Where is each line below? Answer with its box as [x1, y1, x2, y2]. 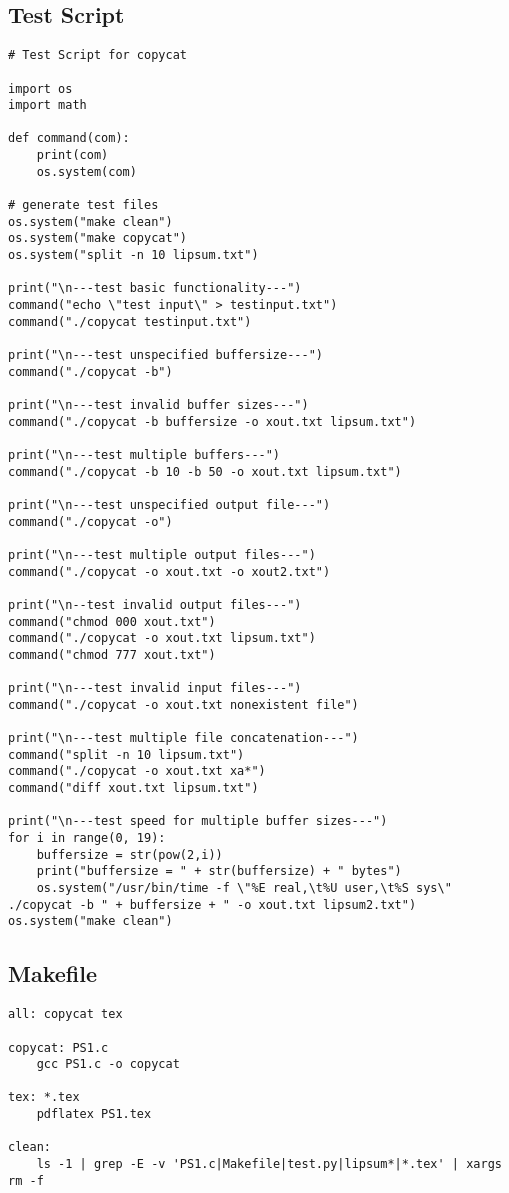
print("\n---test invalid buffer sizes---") [8, 397, 309, 412]
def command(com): [8, 131, 130, 146]
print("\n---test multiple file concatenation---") [8, 731, 359, 746]
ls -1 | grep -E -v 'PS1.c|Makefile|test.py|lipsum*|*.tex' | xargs [36, 1157, 502, 1172]
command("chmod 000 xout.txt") [8, 614, 216, 629]
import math [8, 98, 87, 113]
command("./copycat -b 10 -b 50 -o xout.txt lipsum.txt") [8, 464, 402, 479]
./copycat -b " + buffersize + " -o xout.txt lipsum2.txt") [8, 897, 417, 912]
